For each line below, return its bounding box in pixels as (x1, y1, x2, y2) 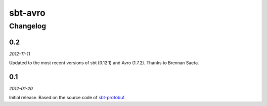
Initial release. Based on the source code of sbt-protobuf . (9, 95, 126, 101)
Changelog (9, 22, 46, 30)
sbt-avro (9, 7, 45, 18)
